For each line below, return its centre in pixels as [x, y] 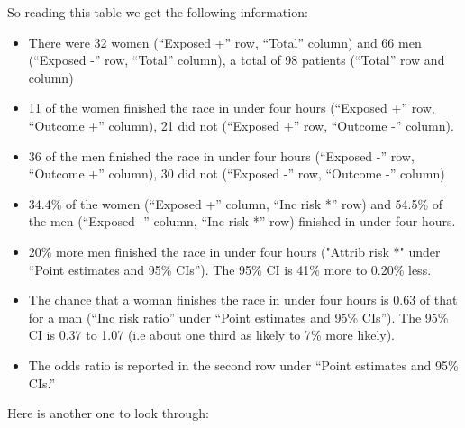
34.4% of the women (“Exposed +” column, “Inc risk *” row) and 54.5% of [236, 203]
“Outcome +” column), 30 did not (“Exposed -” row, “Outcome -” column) [237, 173]
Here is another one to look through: [108, 413]
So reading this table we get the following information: [158, 12]
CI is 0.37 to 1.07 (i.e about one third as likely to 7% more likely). [212, 335]
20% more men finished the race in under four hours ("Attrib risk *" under [234, 251]
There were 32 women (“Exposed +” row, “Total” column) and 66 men [225, 42]
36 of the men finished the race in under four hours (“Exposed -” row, [221, 155]
